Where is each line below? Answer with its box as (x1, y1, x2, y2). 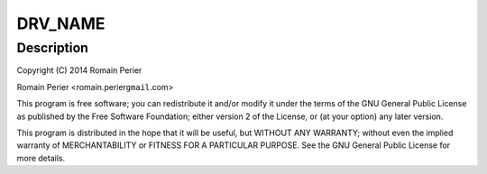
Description (16, 40, 89, 56)
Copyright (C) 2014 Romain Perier (16, 65, 142, 76)
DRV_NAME (16, 14, 106, 33)
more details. (16, 152, 66, 163)
